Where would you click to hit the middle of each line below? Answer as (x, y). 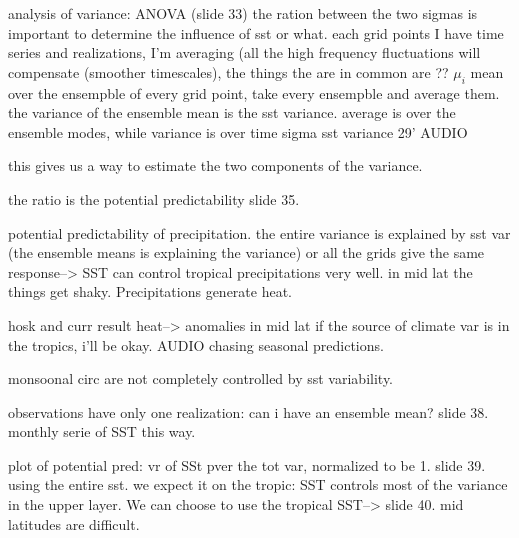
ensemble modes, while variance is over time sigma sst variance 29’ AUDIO (238, 131)
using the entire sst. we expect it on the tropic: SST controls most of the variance (258, 484)
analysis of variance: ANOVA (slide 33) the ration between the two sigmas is (243, 13)
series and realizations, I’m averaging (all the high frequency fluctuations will (244, 52)
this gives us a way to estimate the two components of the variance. (215, 165)
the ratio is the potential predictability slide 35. (154, 198)
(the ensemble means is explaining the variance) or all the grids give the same (246, 252)
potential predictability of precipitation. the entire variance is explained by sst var (259, 232)
